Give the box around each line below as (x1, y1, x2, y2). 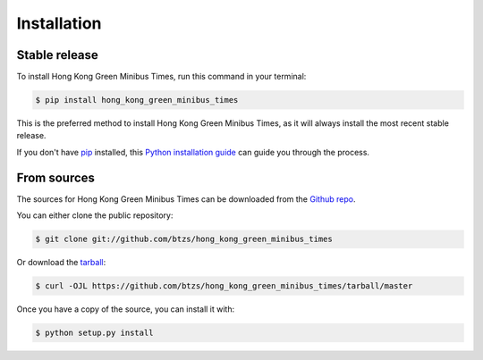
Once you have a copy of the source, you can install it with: (16, 304, 235, 314)
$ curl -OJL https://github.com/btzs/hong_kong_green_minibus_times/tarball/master (35, 281, 413, 291)
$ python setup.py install (35, 328, 154, 339)
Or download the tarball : (16, 257, 106, 268)
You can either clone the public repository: (16, 210, 174, 221)
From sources (16, 170, 96, 185)
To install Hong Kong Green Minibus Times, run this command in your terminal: (16, 71, 307, 82)
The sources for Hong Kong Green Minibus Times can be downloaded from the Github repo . (16, 193, 356, 205)
